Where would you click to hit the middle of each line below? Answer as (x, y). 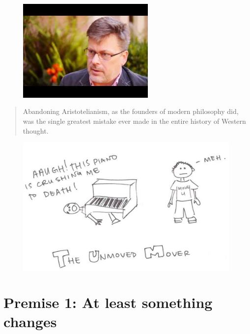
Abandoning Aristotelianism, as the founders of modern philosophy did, (131, 111)
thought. (36, 130)
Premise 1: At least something (108, 302)
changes (30, 321)
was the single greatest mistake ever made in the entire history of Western (134, 121)
